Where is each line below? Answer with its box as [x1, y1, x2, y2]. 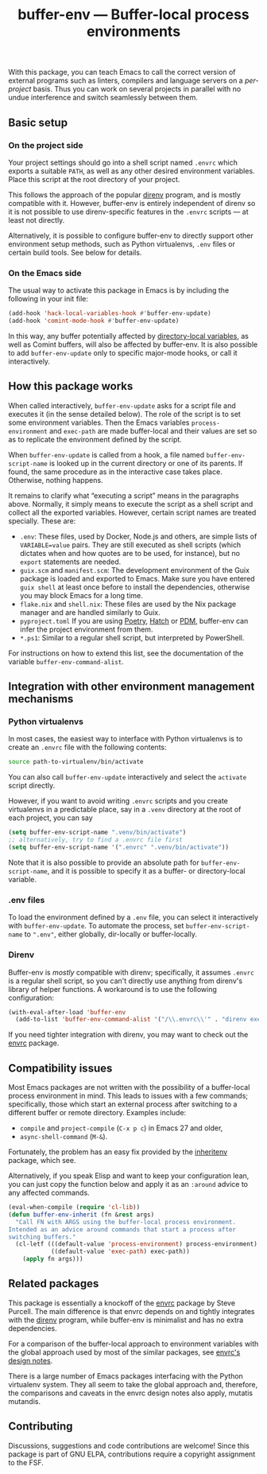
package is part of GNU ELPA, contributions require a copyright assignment [8, 1449, 256, 1459]
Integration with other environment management [8, 680, 255, 694]
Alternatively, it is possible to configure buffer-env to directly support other [8, 231, 254, 240]
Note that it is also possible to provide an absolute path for [8, 858, 200, 867]
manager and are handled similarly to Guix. [19, 607, 161, 617]
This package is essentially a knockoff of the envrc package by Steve [8, 1298, 236, 1308]
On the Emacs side [8, 267, 82, 278]
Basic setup [8, 115, 68, 129]
